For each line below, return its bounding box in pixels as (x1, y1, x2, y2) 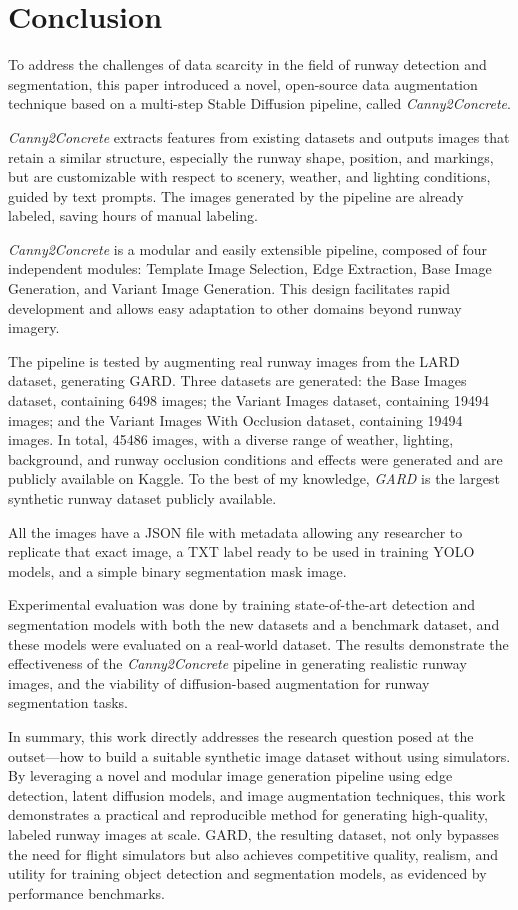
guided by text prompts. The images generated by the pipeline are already (8, 185, 464, 206)
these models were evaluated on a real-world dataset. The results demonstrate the (8, 633, 509, 654)
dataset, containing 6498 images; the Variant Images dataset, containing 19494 (8, 390, 489, 411)
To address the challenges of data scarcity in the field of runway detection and (8, 54, 487, 75)
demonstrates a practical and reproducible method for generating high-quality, (8, 804, 488, 825)
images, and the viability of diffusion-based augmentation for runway (8, 672, 430, 693)
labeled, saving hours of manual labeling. (8, 205, 258, 226)
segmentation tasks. (8, 692, 128, 713)
